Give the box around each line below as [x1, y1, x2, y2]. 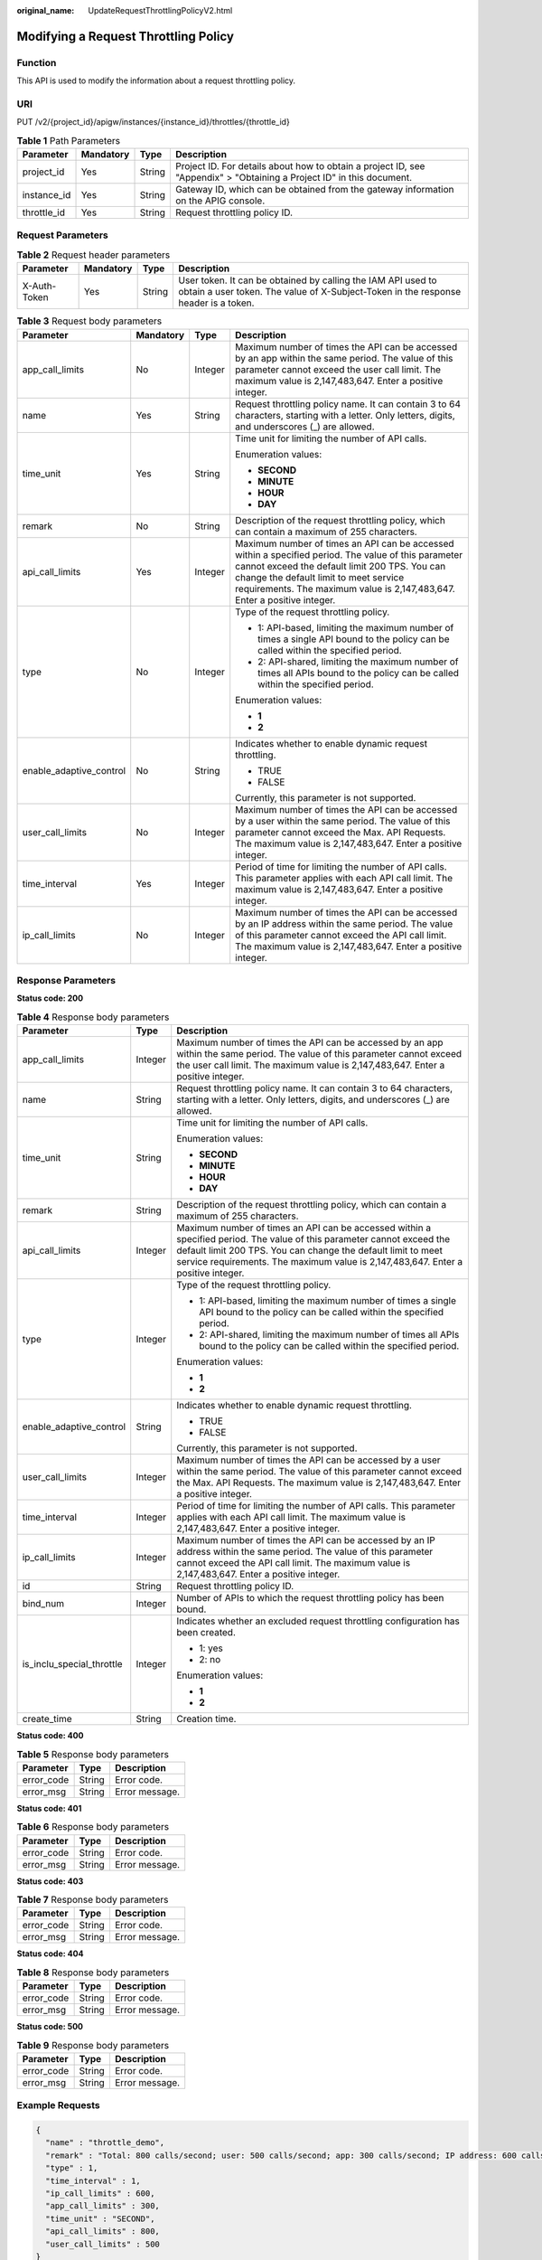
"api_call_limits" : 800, [45, 2227, 160, 2236]
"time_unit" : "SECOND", [45, 2213, 155, 2224]
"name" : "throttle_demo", [45, 2138, 165, 2148]
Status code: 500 [16, 2021, 84, 2032]
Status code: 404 [16, 1948, 84, 1959]
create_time [22, 1713, 72, 1726]
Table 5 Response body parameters [16, 1747, 169, 1760]
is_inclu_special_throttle [22, 1658, 123, 1671]
